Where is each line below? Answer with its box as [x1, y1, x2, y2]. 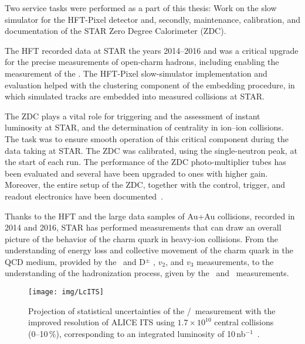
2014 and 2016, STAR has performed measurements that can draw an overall [5, 221, 282, 233]
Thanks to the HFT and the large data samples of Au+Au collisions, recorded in [5, 209, 295, 222]
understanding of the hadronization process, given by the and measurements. [5, 267, 289, 279]
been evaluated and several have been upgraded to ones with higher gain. [5, 167, 268, 179]
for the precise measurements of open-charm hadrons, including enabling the [5, 56, 279, 68]
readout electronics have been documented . [5, 190, 164, 202]
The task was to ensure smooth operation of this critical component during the [5, 132, 289, 145]
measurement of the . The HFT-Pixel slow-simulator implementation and [5, 67, 267, 79]
